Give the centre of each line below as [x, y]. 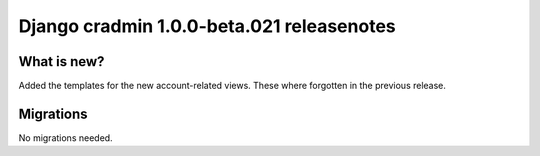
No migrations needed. [66, 137]
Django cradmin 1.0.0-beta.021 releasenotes [207, 26]
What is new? [61, 61]
